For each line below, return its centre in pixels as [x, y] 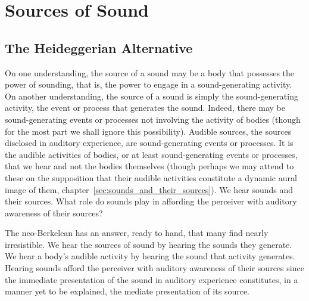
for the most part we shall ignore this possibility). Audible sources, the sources [148, 131]
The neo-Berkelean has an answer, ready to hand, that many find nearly [137, 233]
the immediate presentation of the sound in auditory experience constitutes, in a [152, 279]
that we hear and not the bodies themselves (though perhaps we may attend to [149, 166]
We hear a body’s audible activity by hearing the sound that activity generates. [150, 256]
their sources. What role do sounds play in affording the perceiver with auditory [151, 201]
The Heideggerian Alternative [99, 47]
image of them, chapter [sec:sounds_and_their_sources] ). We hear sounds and [149, 189]
